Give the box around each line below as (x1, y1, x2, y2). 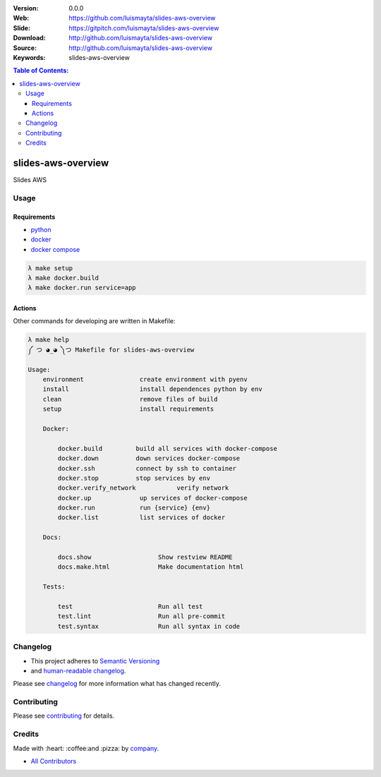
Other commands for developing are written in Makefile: (13, 317, 176, 325)
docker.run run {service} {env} (57, 504, 211, 512)
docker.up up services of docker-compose (57, 494, 248, 502)
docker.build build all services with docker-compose (57, 445, 278, 452)
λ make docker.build (28, 274, 99, 282)
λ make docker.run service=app (28, 284, 137, 292)
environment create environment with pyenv (42, 375, 248, 384)
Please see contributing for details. (13, 711, 115, 720)
